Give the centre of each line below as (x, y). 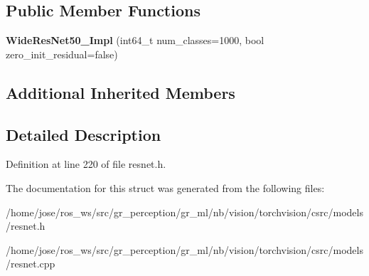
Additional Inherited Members (121, 92)
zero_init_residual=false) (62, 54)
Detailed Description (84, 134)
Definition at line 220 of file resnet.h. (86, 164)
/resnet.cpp (31, 264)
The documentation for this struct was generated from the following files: (165, 187)
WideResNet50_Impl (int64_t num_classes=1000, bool (135, 40)
